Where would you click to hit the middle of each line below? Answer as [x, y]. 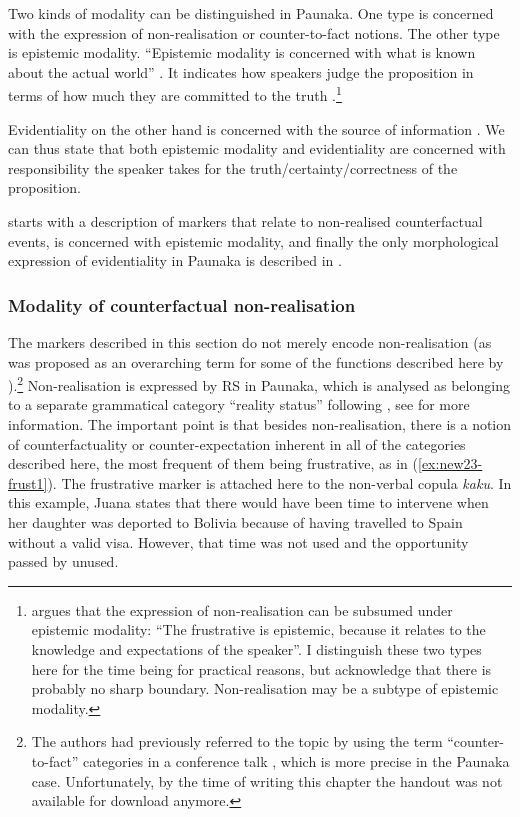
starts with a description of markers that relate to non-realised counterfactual [245, 221]
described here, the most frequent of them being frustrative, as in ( [213, 463]
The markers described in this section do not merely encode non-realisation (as [250, 342]
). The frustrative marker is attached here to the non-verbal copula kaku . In [279, 482]
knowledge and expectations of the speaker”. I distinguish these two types [256, 648]
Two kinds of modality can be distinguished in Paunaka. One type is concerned [251, 13]
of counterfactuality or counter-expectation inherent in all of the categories [237, 443]
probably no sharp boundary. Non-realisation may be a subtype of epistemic [265, 688]
